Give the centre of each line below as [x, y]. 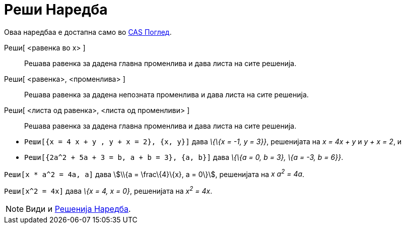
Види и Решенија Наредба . [78, 209]
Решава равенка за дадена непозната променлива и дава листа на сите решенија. [166, 94]
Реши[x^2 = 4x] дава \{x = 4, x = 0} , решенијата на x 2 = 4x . [108, 190]
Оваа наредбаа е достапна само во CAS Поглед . [88, 32]
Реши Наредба [56, 10]
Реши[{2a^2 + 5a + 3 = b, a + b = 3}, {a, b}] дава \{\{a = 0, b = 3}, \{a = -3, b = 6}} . [184, 157]
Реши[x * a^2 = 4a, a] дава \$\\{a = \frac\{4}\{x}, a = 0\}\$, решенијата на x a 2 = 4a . [154, 173]
